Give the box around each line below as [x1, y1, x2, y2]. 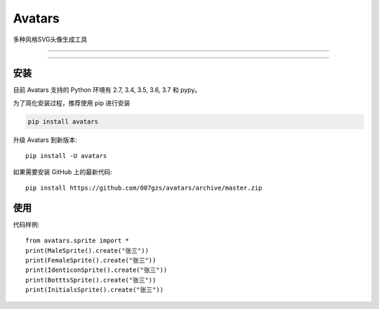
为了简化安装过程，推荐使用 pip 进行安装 [13, 98, 131, 107]
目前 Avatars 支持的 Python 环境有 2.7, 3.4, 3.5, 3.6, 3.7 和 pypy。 [13, 86, 201, 94]
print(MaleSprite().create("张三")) [25, 246, 149, 254]
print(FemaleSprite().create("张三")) [25, 256, 157, 265]
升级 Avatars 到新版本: [13, 136, 77, 144]
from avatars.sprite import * [25, 237, 130, 245]
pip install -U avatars [25, 152, 107, 160]
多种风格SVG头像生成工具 [13, 35, 88, 44]
